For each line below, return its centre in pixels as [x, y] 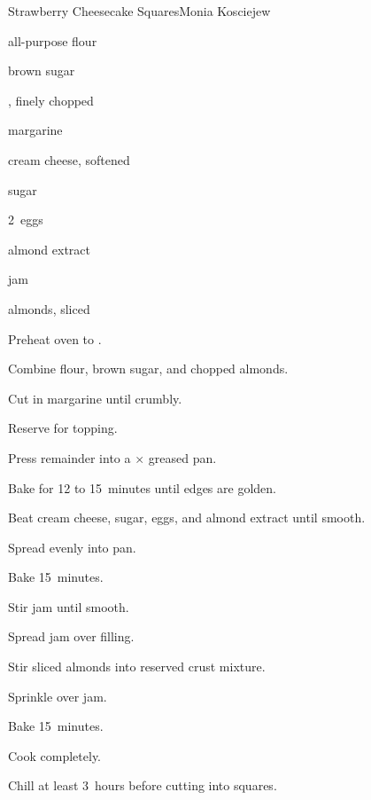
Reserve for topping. [63, 428]
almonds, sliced [49, 308]
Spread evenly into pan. [72, 547]
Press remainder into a [70, 457]
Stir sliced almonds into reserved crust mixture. [137, 667]
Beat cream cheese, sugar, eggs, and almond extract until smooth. [187, 518]
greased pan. [182, 457]
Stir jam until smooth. [69, 606]
